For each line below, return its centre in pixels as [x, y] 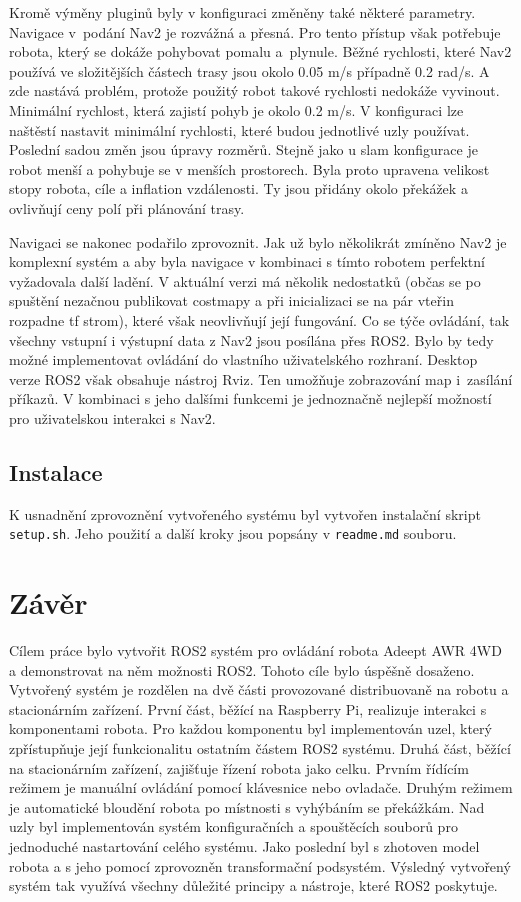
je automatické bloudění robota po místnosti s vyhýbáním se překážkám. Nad [247, 806]
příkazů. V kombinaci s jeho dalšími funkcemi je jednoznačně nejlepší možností [250, 398]
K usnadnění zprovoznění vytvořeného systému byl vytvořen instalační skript [245, 513]
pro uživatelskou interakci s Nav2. [112, 417]
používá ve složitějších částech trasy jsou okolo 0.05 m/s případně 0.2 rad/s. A [249, 70]
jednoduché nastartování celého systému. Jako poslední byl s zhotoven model [244, 845]
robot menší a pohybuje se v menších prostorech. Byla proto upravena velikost [249, 168]
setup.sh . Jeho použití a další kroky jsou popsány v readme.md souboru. [233, 533]
